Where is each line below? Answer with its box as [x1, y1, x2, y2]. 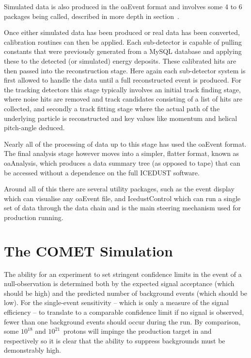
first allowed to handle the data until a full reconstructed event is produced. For [4, 75, 241, 85]
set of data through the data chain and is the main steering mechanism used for [4, 203, 241, 213]
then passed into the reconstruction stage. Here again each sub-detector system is [4, 65, 246, 75]
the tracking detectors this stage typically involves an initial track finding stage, [4, 84, 241, 94]
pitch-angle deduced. [4, 122, 65, 133]
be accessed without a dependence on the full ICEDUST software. [4, 167, 200, 177]
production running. [4, 212, 63, 222]
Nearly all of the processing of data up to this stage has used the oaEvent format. [4, 138, 247, 149]
